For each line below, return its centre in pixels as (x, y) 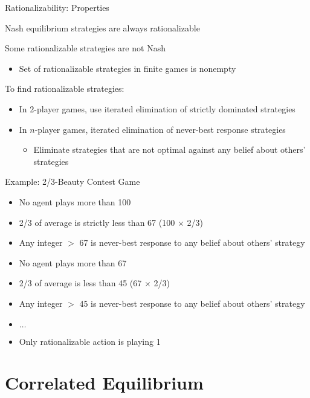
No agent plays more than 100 (75, 201)
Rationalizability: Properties (57, 7)
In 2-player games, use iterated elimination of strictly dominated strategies (157, 108)
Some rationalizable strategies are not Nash (85, 48)
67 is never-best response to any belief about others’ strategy (192, 242)
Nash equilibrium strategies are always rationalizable (102, 27)
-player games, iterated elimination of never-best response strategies (160, 129)
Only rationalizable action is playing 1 (90, 341)
